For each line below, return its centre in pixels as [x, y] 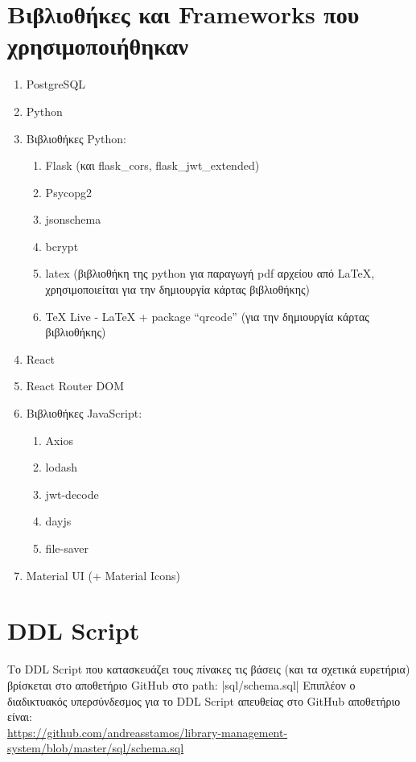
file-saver [67, 548]
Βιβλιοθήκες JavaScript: [84, 413]
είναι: [20, 717]
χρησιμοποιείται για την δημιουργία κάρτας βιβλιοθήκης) [177, 289]
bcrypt [62, 246]
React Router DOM [75, 386]
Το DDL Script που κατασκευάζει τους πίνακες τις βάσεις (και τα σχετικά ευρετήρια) [209, 669]
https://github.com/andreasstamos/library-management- [148, 732]
